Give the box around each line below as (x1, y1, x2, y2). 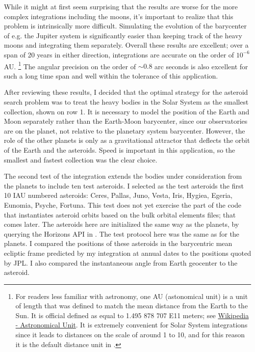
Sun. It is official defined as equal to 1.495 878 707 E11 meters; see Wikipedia (15, 310, 249, 320)
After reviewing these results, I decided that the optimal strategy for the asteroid (4, 87, 248, 97)
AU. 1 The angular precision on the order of (4, 59, 136, 71)
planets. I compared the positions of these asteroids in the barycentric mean (4, 238, 232, 248)
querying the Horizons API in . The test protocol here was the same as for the (4, 228, 239, 239)
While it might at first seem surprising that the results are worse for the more (4, 1, 238, 11)
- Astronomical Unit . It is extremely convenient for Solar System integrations (15, 320, 248, 330)
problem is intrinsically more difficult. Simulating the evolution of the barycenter (4, 21, 247, 31)
